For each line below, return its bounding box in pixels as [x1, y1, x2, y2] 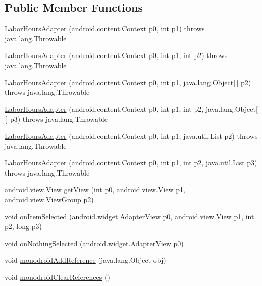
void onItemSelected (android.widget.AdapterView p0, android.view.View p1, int [5, 211, 254, 221]
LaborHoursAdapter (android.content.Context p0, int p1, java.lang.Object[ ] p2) [5, 77, 251, 87]
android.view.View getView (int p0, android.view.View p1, [5, 184, 185, 195]
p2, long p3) [5, 221, 42, 232]
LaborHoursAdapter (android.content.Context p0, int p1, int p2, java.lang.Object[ [5, 103, 258, 114]
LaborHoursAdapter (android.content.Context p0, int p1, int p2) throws [5, 50, 228, 61]
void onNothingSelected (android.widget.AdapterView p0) [5, 238, 184, 248]
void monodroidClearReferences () [5, 271, 110, 282]
